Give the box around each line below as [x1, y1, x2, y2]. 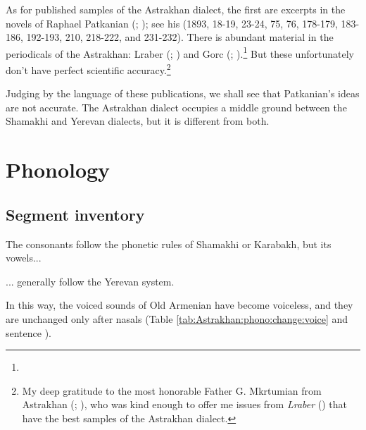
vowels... [6, 250, 42, 265]
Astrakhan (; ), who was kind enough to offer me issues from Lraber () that [22, 397, 348, 412]
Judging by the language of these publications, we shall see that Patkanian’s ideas [6, 86, 360, 101]
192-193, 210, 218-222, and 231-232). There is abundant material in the [26, 30, 334, 44]
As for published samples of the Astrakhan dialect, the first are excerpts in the [6, 2, 346, 16]
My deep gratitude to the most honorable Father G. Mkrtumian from [22, 383, 322, 398]
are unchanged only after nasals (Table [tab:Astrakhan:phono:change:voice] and [6, 312, 348, 326]
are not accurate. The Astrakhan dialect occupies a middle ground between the [6, 99, 347, 114]
